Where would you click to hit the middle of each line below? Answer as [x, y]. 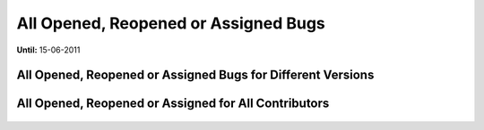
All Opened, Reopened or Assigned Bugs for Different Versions [195, 75]
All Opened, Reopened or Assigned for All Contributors [173, 104]
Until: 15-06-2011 [48, 50]
